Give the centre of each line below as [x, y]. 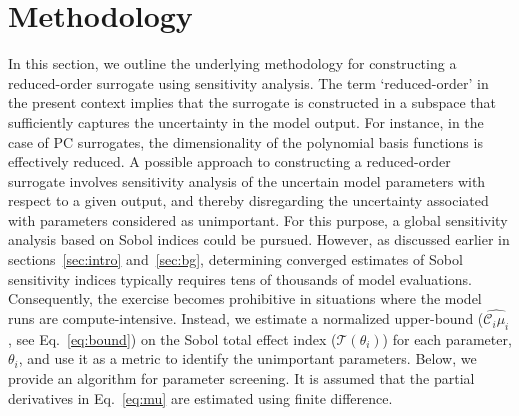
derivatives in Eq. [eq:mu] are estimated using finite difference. [200, 397]
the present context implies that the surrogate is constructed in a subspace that [252, 102]
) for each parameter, [447, 338]
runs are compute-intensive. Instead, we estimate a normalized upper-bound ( [246, 318]
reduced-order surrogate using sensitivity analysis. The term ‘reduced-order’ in [248, 82]
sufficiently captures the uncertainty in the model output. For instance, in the [246, 121]
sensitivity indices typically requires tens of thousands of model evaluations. [240, 278]
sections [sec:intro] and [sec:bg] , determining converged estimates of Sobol [235, 259]
